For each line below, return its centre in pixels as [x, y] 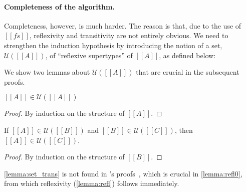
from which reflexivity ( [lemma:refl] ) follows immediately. [92, 183]
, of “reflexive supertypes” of [89, 55]
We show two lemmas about [47, 72]
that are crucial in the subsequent [188, 72]
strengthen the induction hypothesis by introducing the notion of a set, [113, 45]
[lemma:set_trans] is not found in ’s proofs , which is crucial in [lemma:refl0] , [123, 173]
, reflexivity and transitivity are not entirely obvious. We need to [129, 35]
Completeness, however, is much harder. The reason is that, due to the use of [123, 25]
